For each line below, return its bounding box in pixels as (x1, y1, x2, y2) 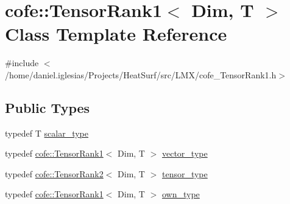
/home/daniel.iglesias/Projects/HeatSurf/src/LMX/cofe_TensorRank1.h (5, 68, 277, 81)
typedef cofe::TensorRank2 (5, 167, 104, 180)
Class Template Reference (5, 21, 227, 46)
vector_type (161, 147, 208, 160)
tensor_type (161, 167, 208, 180)
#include (5, 56, 39, 69)
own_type (161, 188, 200, 200)
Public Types (5, 98, 90, 117)
